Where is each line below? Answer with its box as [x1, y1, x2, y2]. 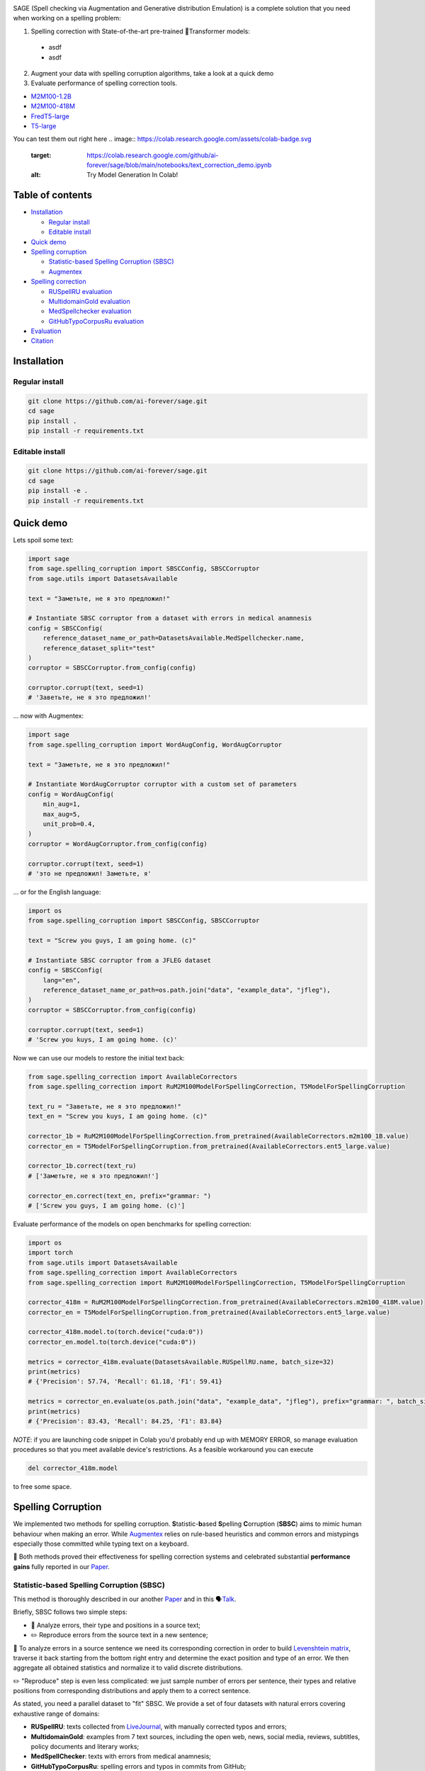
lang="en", [42, 976, 81, 984]
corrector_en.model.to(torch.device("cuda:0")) [28, 1337, 196, 1346]
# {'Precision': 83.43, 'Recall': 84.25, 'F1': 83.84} [28, 1417, 222, 1425]
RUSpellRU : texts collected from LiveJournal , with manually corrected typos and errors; [30, 1722, 287, 1731]
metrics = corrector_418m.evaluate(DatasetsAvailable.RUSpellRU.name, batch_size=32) [28, 1357, 334, 1366]
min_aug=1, [42, 800, 81, 808]
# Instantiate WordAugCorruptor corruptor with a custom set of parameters [28, 780, 297, 788]
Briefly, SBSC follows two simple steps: [13, 1608, 127, 1617]
